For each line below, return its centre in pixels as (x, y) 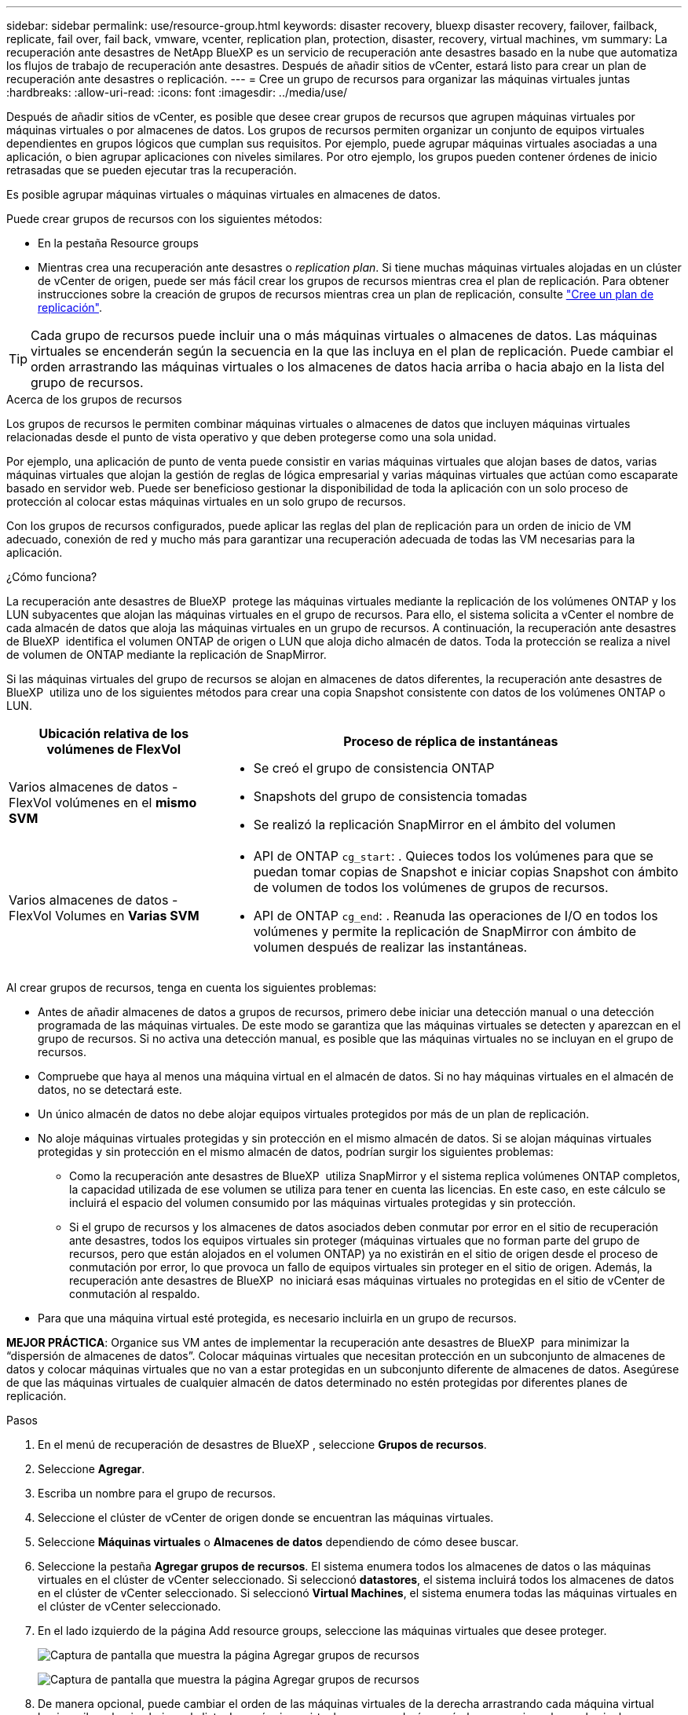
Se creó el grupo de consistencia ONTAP (374, 768)
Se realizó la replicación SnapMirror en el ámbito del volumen (434, 825)
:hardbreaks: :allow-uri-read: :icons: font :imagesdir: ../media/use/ (177, 92)
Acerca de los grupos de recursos (94, 399)
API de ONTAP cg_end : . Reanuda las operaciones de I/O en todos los (456, 916)
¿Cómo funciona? (52, 577)
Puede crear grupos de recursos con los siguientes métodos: (165, 219)
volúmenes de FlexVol (114, 749)
